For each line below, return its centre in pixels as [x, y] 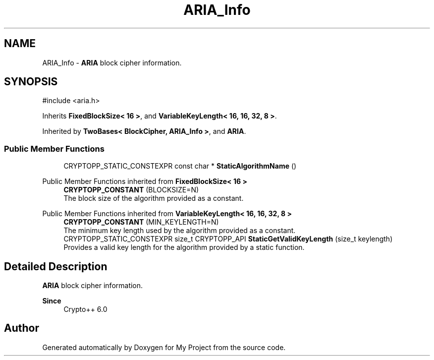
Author [22, 328]
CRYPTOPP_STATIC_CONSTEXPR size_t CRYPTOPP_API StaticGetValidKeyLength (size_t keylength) [228, 239]
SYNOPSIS [31, 82]
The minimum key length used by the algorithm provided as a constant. [180, 231]
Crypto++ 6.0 [85, 309]
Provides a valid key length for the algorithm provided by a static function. [184, 247]
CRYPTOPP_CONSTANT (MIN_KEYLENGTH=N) [141, 222]
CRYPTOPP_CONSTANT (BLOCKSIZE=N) [131, 190]
